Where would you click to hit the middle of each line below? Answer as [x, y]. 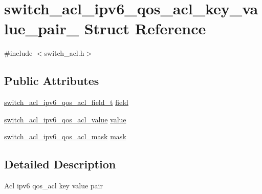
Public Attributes [52, 81]
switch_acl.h [64, 53]
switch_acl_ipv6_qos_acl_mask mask [65, 136]
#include [18, 53]
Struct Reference [145, 28]
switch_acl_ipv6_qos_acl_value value [65, 119]
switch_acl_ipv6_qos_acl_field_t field [66, 102]
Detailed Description [60, 164]
